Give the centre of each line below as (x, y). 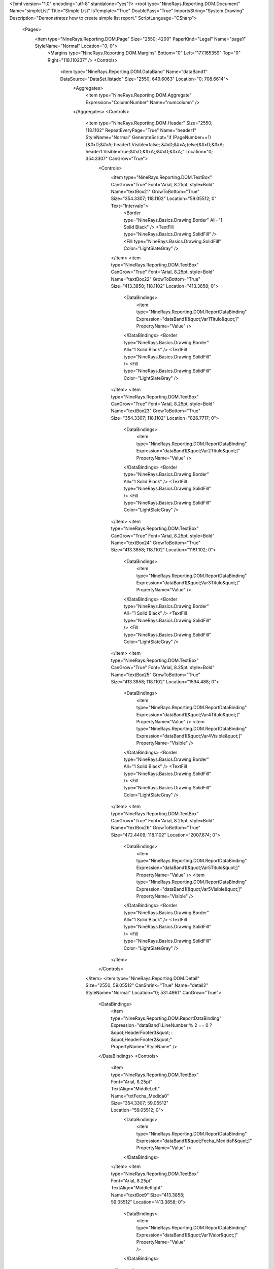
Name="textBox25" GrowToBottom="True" (156, 675)
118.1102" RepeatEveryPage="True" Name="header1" (141, 130)
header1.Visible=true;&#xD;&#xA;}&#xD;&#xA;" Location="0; (149, 152)
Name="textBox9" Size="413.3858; (148, 1195)
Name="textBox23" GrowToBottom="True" (156, 411)
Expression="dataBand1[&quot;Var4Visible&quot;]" (189, 736)
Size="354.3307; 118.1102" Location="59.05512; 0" (164, 198)
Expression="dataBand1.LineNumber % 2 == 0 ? (162, 1025)
